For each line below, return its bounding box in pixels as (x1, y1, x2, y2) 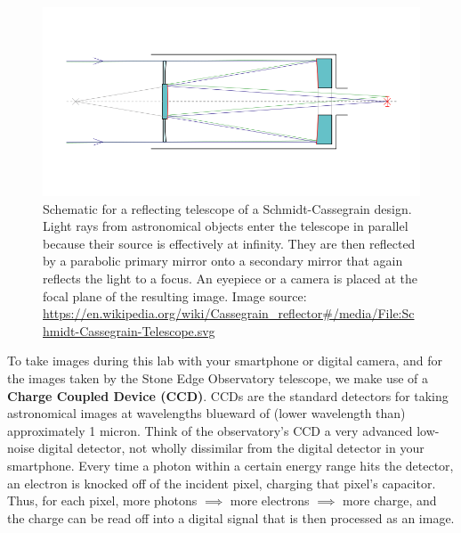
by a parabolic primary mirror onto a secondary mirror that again (43, 251, 403, 270)
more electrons (230, 491, 310, 510)
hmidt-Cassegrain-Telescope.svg (43, 321, 215, 340)
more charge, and (343, 491, 437, 510)
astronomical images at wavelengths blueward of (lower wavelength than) (7, 404, 406, 422)
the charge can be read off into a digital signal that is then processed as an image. (7, 508, 455, 527)
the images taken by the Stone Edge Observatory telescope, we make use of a (7, 368, 429, 387)
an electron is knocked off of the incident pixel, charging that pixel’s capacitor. (7, 473, 436, 492)
